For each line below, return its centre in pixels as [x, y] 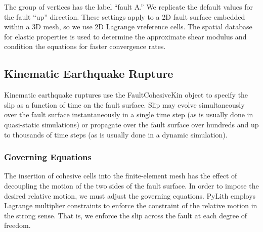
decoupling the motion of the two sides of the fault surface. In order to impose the [131, 185]
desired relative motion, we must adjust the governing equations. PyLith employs [130, 195]
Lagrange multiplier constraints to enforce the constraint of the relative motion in [131, 205]
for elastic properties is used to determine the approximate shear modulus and [125, 36]
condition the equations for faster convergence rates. [85, 46]
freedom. [17, 225]
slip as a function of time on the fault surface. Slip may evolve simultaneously [124, 104]
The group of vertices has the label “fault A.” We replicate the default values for [128, 7]
